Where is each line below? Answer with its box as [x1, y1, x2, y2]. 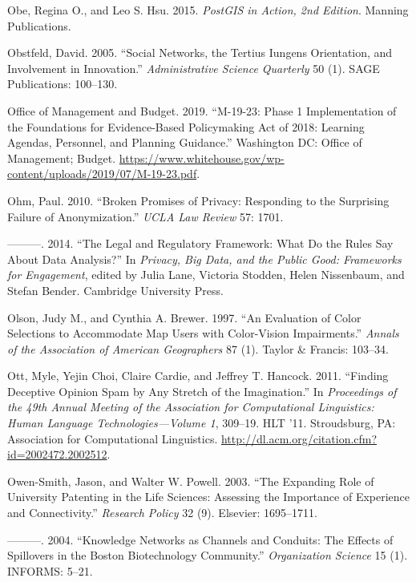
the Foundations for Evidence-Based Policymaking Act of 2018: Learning [7, 118, 365, 135]
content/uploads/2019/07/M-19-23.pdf [7, 165, 197, 182]
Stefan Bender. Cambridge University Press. [7, 281, 224, 298]
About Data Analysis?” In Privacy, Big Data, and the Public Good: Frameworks [7, 250, 402, 267]
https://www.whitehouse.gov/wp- [119, 149, 285, 166]
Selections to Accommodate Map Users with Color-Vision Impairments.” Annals [7, 325, 399, 342]
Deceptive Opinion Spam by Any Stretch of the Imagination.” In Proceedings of [7, 382, 397, 399]
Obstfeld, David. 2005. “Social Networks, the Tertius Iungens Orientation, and [7, 44, 393, 61]
